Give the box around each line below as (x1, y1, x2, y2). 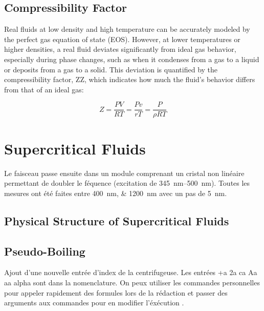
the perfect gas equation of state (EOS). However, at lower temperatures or (4, 33, 240, 44)
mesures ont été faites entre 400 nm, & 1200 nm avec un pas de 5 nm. (4, 187, 227, 198)
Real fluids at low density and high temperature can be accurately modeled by (4, 24, 250, 34)
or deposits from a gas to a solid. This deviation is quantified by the (4, 64, 218, 74)
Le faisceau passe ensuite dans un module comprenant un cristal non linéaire (4, 167, 245, 178)
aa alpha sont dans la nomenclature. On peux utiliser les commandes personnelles (4, 277, 260, 287)
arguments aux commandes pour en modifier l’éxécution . (4, 297, 184, 308)
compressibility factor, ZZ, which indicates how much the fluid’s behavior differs (4, 74, 255, 85)
